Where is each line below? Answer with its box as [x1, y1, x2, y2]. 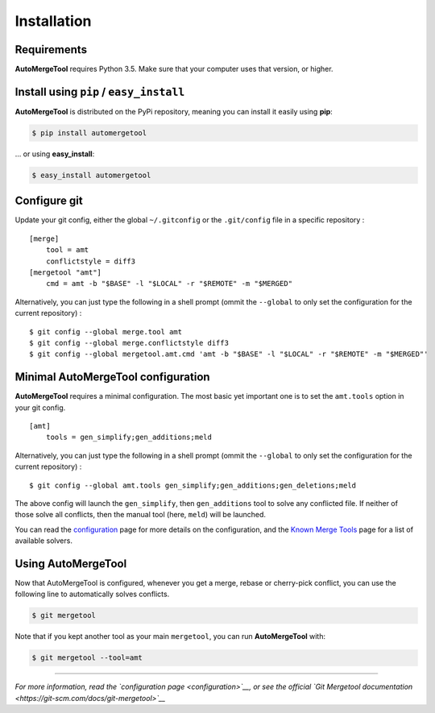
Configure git [14, 194, 84, 208]
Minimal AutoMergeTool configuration [14, 371, 210, 384]
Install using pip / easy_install [14, 85, 185, 98]
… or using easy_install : [14, 149, 95, 159]
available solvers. [14, 536, 72, 545]
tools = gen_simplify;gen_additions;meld [45, 433, 213, 442]
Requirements [14, 43, 88, 56]
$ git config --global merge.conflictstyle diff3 [29, 338, 230, 347]
